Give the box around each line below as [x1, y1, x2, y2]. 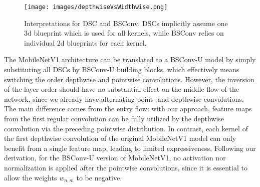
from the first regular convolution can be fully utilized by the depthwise [4, 113, 224, 123]
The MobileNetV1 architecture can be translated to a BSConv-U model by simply [4, 54, 256, 65]
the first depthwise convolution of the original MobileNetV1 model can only [4, 133, 236, 143]
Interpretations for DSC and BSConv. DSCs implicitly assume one [24, 18, 228, 28]
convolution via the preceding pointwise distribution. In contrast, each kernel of [4, 123, 248, 133]
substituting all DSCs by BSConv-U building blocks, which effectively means [4, 64, 239, 75]
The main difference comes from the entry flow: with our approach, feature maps [4, 103, 252, 114]
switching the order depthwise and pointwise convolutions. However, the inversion [4, 74, 254, 84]
